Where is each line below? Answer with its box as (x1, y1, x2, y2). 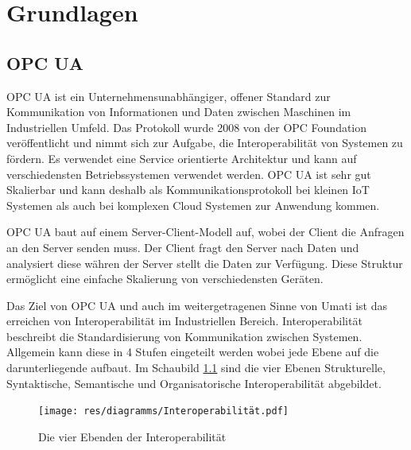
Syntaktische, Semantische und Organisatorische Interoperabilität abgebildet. (6, 374, 382, 391)
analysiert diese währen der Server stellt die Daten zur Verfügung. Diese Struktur (6, 254, 403, 271)
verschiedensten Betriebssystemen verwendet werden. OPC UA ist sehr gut (6, 165, 371, 182)
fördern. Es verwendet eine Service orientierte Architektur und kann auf (6, 149, 357, 166)
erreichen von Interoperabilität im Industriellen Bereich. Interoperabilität (6, 312, 363, 329)
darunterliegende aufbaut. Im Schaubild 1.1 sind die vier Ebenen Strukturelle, (6, 359, 386, 376)
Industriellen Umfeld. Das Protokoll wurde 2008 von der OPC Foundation (6, 118, 367, 135)
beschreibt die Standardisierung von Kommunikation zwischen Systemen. (6, 328, 363, 344)
